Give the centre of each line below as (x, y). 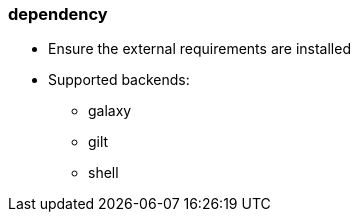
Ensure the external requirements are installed (199, 49)
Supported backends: (119, 80)
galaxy (110, 111)
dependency (58, 14)
